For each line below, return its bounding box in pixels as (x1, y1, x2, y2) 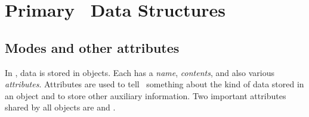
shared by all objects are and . (5, 101, 116, 113)
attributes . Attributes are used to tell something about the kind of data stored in (5, 78, 304, 90)
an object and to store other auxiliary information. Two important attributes (5, 89, 286, 102)
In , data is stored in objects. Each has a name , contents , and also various (5, 66, 275, 78)
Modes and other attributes (5, 38, 180, 56)
